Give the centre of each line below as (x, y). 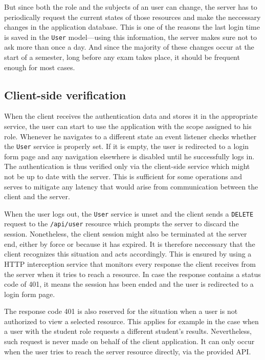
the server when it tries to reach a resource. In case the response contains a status (132, 274)
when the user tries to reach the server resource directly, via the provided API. (128, 351)
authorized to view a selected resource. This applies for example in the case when (131, 321)
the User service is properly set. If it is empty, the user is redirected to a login (127, 146)
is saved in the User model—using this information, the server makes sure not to (131, 37)
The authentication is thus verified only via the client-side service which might (127, 166)
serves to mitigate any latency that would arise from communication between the (131, 186)
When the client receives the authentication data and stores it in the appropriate (131, 116)
